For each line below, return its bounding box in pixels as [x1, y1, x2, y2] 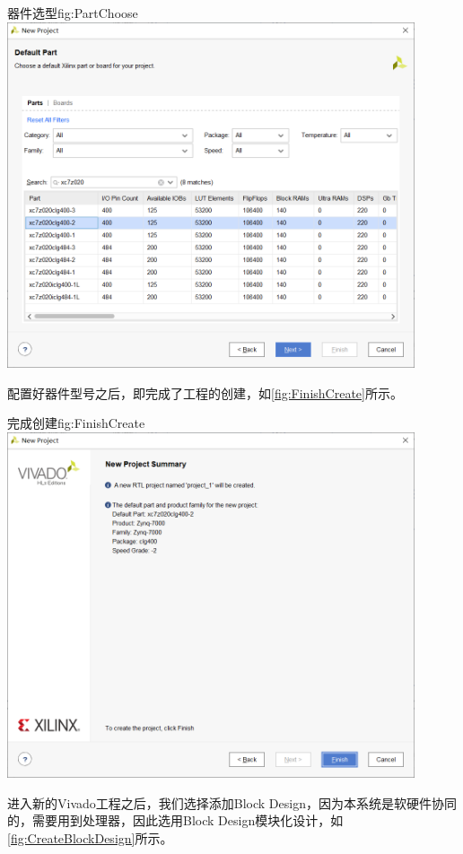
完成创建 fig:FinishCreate [7, 414, 145, 432]
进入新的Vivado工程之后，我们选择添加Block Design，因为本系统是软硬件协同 [7, 793, 457, 812]
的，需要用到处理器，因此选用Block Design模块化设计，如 [7, 811, 344, 830]
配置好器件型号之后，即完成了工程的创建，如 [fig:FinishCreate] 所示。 [7, 383, 403, 402]
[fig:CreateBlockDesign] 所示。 [7, 828, 173, 847]
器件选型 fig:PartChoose [7, 4, 138, 22]
